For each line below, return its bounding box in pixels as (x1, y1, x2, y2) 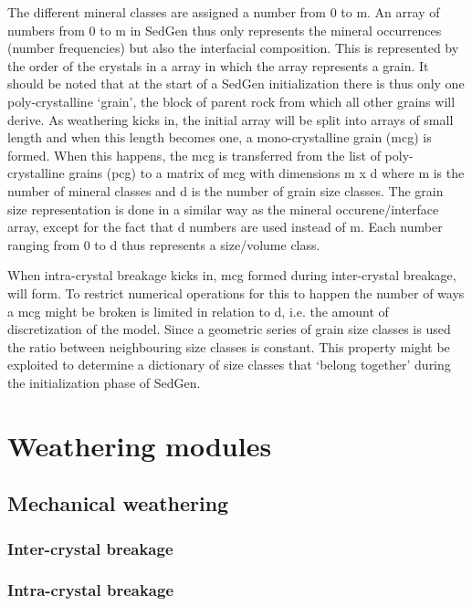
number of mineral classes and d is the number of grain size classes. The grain (7, 181, 444, 200)
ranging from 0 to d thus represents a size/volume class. (7, 235, 320, 254)
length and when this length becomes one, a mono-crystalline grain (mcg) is (7, 128, 432, 147)
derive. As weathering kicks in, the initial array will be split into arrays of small (7, 110, 454, 129)
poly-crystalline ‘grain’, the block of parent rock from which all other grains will (7, 91, 456, 110)
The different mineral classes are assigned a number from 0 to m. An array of (7, 3, 440, 21)
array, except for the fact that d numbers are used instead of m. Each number (7, 217, 443, 236)
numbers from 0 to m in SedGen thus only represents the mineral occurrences (7, 20, 442, 39)
